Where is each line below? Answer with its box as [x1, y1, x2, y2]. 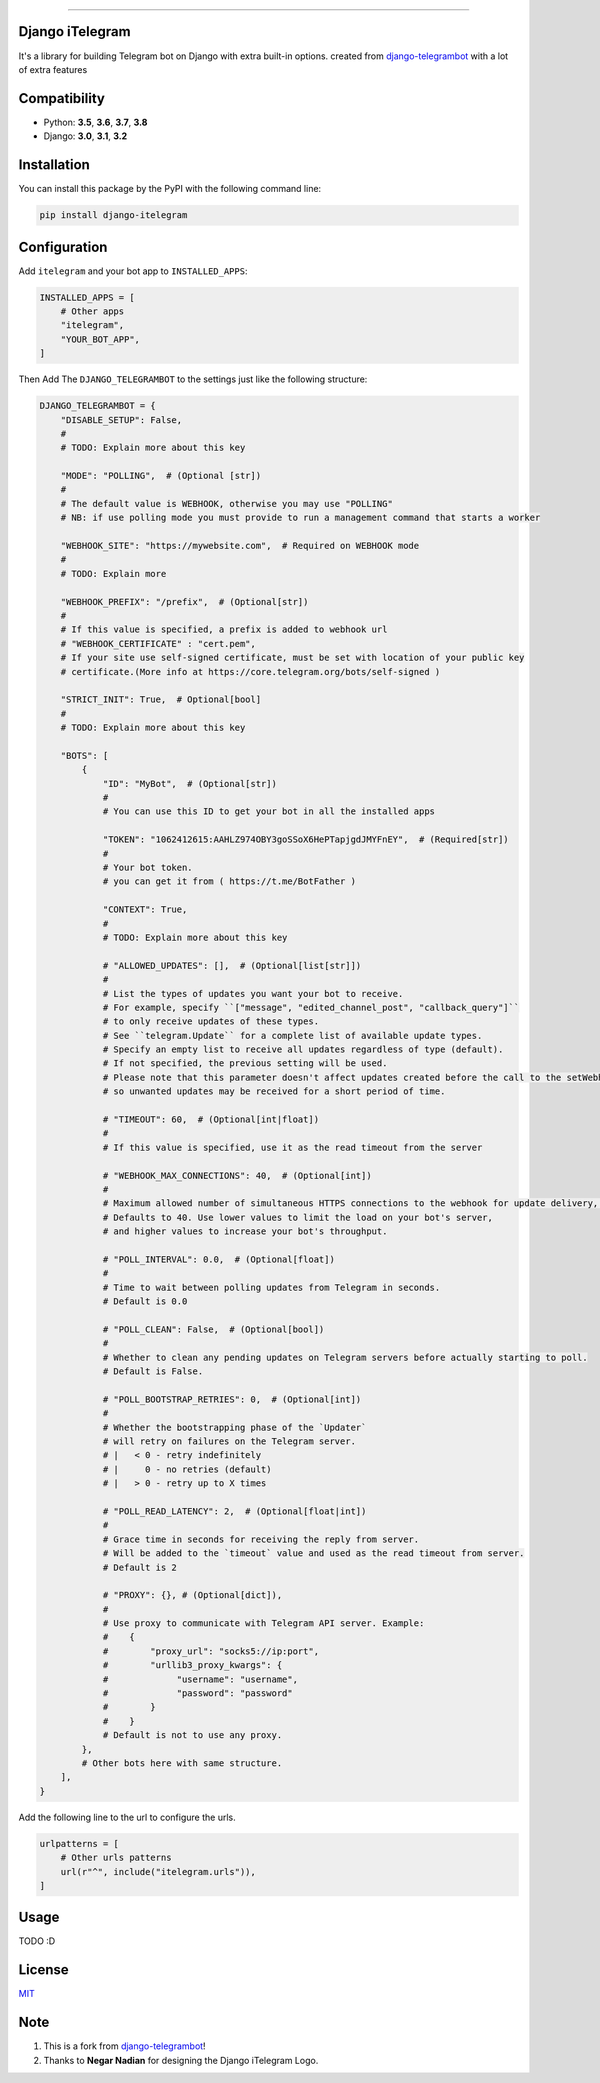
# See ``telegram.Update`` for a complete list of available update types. [102, 1030, 483, 1041]
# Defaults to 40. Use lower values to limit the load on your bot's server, [102, 1211, 494, 1223]
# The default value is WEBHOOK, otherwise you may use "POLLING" [60, 498, 394, 509]
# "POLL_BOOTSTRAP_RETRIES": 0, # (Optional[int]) [102, 1393, 362, 1405]
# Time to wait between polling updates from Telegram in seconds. [102, 1281, 441, 1293]
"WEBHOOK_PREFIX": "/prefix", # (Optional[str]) [60, 596, 309, 607]
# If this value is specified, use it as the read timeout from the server [102, 1141, 483, 1153]
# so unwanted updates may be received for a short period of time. [102, 1086, 446, 1097]
